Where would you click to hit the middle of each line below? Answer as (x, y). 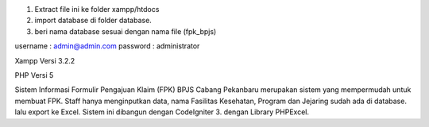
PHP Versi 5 (34, 75)
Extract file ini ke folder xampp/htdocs (97, 9)
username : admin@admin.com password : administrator (107, 46)
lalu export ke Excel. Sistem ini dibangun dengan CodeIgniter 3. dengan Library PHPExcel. (162, 112)
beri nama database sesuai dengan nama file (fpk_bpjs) (126, 31)
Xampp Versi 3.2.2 (45, 60)
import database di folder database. (93, 21)
